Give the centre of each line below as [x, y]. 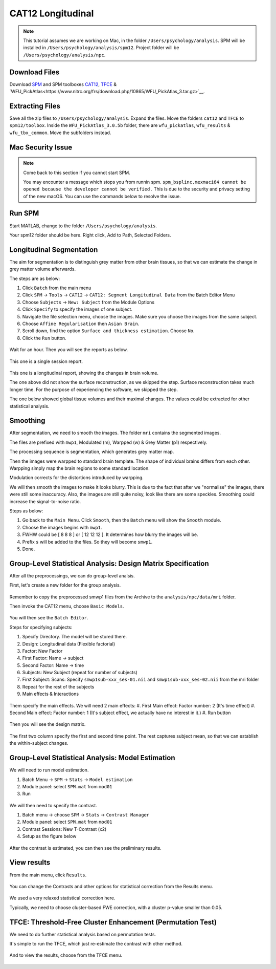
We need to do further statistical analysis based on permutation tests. [83, 934]
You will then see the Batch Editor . [49, 618]
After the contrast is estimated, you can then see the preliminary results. [86, 848]
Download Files [34, 72]
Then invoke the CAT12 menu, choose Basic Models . [67, 606]
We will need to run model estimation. [49, 770]
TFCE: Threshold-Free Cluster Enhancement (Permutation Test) [113, 922]
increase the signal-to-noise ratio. [45, 501]
